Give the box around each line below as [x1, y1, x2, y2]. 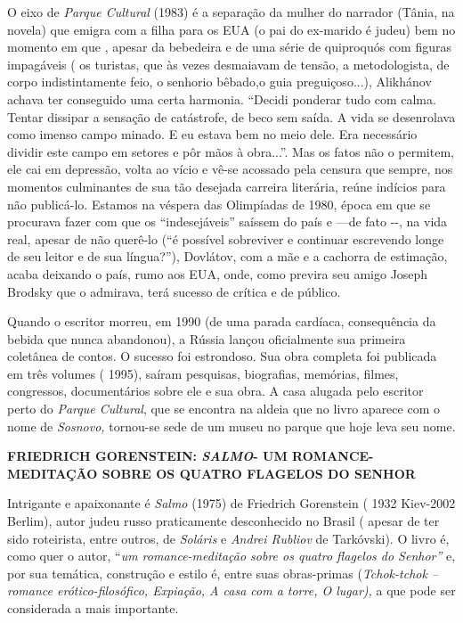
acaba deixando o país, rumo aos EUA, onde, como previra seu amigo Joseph [7, 264, 428, 283]
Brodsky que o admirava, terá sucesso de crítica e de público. [7, 282, 341, 300]
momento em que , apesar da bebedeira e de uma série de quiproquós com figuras [7, 37, 452, 56]
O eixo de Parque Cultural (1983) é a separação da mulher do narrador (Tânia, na [7, 3, 455, 20]
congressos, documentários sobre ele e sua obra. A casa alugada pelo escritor [7, 381, 424, 400]
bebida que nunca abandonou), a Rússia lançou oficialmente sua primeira [7, 329, 406, 348]
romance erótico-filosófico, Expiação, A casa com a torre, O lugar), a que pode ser [7, 581, 456, 600]
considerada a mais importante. [7, 599, 179, 617]
